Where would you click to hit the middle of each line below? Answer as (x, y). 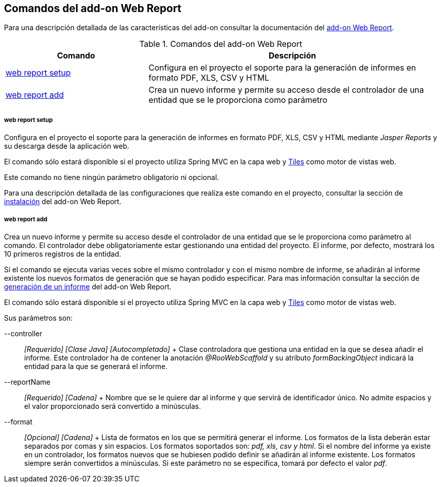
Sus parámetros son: (39, 318)
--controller (23, 333)
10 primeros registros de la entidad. (63, 254)
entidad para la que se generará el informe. (96, 366)
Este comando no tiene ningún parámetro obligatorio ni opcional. (112, 177)
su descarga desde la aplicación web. (67, 146)
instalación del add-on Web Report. (63, 202)
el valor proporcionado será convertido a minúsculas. (113, 406)
